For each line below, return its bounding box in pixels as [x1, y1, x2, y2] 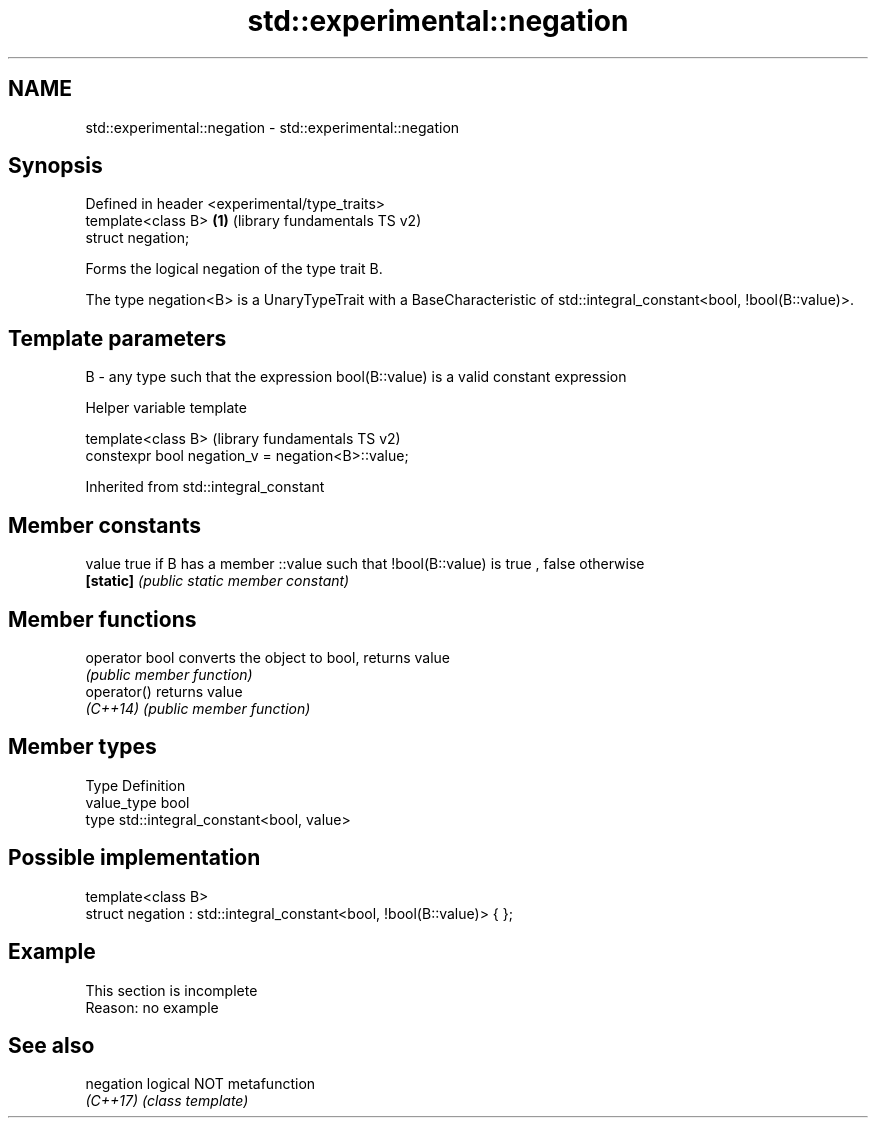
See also [8, 1032, 95, 1058]
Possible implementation [8, 845, 261, 871]
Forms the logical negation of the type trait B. [85, 260, 383, 278]
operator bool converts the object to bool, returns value [85, 648, 450, 666]
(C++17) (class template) [85, 1092, 249, 1110]
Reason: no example [85, 998, 219, 1016]
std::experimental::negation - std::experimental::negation [85, 118, 460, 136]
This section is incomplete [85, 981, 258, 999]
